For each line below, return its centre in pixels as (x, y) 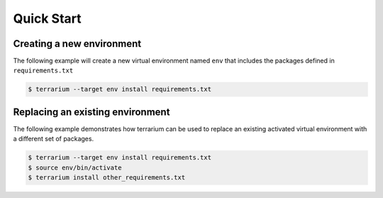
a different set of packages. (54, 139)
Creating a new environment (77, 44)
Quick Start (47, 18)
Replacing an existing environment (91, 112)
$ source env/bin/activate (75, 167)
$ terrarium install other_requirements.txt (107, 178)
